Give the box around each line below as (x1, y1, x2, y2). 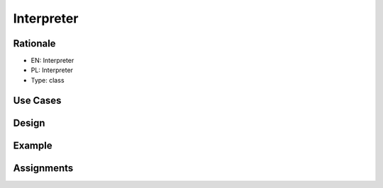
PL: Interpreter (30, 66, 74, 74)
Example (13, 139, 52, 151)
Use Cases (13, 94, 62, 106)
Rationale (13, 37, 56, 49)
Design (13, 117, 45, 129)
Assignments (13, 162, 74, 174)
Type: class (30, 76, 65, 84)
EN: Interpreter (30, 57, 74, 65)
